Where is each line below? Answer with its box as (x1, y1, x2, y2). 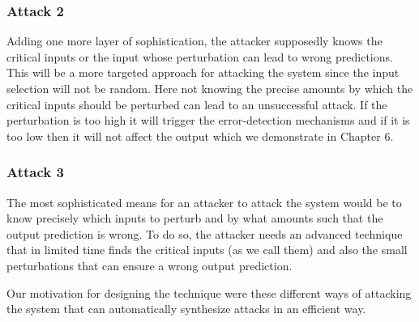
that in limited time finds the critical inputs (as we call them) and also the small (6, 241, 408, 258)
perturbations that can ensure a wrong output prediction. (6, 256, 293, 273)
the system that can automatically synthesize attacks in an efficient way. (6, 300, 366, 317)
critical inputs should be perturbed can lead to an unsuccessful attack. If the (6, 95, 387, 112)
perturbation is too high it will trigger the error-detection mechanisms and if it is (6, 112, 410, 129)
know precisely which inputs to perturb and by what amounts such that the (6, 210, 383, 227)
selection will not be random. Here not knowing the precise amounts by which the (6, 80, 413, 96)
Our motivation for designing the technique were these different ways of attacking (6, 284, 412, 301)
